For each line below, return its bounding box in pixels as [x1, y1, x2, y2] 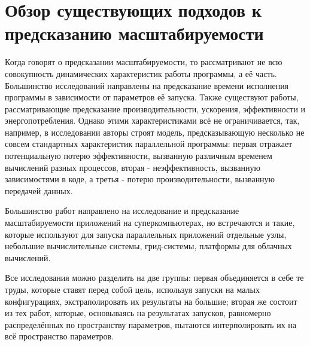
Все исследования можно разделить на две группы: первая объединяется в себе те [5, 271, 304, 284]
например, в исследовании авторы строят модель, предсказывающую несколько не [5, 125, 305, 138]
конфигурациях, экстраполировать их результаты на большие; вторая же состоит [5, 295, 297, 307]
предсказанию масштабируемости [5, 21, 264, 45]
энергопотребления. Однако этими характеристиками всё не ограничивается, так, [5, 114, 300, 127]
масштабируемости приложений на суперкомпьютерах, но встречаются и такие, [5, 216, 295, 229]
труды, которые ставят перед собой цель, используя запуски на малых [5, 283, 260, 295]
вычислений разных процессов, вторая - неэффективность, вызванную [5, 161, 260, 173]
